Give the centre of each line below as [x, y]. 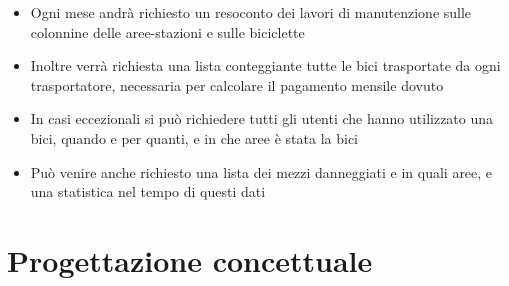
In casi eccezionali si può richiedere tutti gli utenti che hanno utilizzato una [262, 118]
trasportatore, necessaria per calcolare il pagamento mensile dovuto [237, 84]
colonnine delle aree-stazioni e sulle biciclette [167, 31]
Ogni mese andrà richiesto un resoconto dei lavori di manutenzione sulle [251, 12]
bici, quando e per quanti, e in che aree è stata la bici [194, 137]
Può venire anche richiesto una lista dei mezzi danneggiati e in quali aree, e [261, 171]
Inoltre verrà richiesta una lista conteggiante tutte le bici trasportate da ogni [265, 65]
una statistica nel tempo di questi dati [148, 191]
